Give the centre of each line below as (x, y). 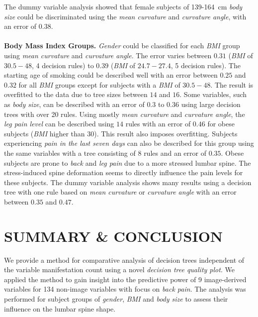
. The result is (232, 84)
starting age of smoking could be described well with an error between (111, 75)
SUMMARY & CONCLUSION (114, 236)
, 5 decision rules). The (206, 65)
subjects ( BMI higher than (44, 133)
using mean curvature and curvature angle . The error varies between (108, 55)
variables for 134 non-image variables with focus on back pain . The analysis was (125, 289)
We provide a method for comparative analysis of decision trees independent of (124, 260)
